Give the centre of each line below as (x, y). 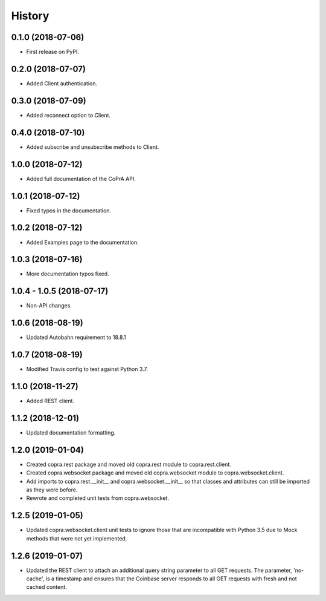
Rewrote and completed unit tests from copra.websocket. (97, 498)
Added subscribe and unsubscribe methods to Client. (93, 147)
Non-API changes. (49, 306)
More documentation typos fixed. (68, 274)
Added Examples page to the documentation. (82, 242)
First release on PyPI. (53, 52)
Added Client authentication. (62, 83)
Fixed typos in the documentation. (69, 210)
